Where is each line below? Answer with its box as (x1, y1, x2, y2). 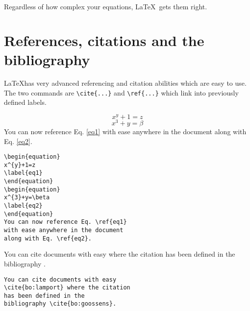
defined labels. (4, 97, 47, 107)
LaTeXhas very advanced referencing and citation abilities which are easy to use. (4, 77, 247, 88)
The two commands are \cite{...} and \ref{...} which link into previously (4, 87, 239, 97)
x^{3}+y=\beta (4, 194, 50, 201)
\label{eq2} (4, 202, 43, 210)
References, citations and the (4, 30, 204, 50)
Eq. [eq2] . (4, 136, 32, 146)
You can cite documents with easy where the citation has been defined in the (4, 249, 235, 259)
